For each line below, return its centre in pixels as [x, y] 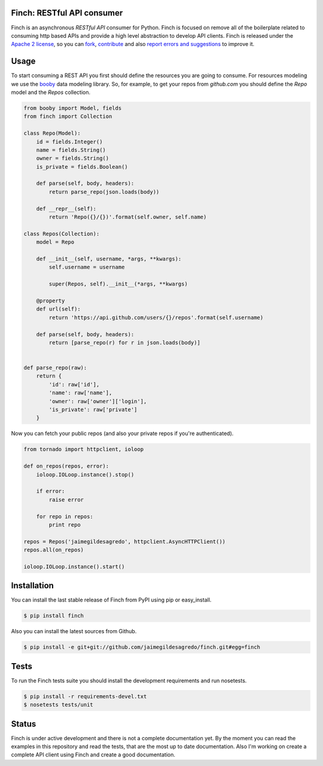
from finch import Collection [68, 116]
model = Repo [55, 242]
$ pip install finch [54, 616]
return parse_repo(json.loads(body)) [104, 192]
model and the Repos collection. [51, 92]
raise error [66, 499]
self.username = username [87, 267]
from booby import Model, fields [73, 108]
